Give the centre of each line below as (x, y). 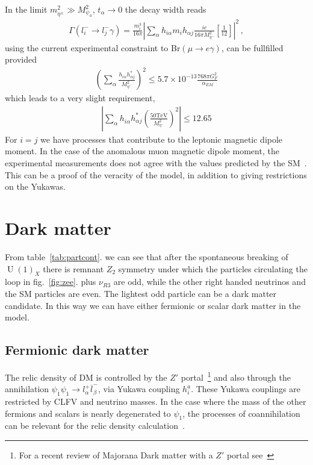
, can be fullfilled (252, 47)
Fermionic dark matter (77, 350)
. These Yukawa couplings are (246, 389)
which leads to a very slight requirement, (80, 98)
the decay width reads (166, 9)
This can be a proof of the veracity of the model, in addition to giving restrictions (156, 174)
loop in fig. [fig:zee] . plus (51, 282)
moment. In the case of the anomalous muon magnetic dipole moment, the (142, 151)
